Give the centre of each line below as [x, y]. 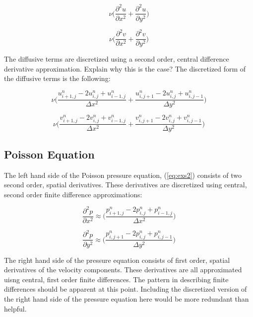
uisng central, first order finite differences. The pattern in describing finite [116, 279]
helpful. [15, 308]
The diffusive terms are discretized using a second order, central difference [117, 59]
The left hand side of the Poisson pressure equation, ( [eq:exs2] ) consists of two [123, 175]
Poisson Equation [49, 154]
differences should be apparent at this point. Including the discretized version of [126, 289]
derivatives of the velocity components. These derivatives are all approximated [123, 270]
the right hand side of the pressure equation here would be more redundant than [126, 298]
